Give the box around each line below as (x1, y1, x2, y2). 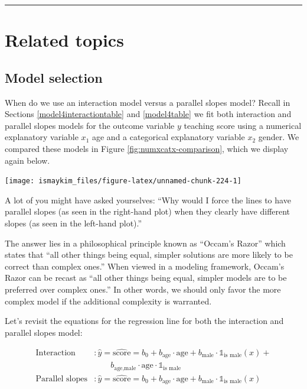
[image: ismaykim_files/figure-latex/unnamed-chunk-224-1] (5, 177, 241, 186)
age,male (114, 365, 136, 371)
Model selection (5, 68, 103, 86)
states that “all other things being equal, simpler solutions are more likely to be (5, 248, 293, 261)
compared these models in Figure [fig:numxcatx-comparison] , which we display (5, 142, 289, 154)
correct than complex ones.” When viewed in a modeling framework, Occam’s (5, 260, 285, 272)
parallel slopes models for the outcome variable (5, 119, 175, 131)
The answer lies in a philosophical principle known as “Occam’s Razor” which (5, 236, 286, 249)
